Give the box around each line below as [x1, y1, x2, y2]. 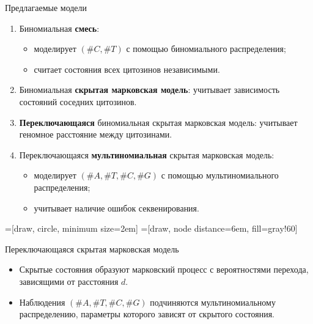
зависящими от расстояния [19, 274, 119, 287]
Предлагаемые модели [5, 1, 87, 13]
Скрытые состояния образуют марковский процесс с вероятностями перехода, [19, 263, 309, 276]
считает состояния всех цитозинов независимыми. [34, 62, 220, 75]
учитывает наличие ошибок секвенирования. [34, 201, 199, 214]
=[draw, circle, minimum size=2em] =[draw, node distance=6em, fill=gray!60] [5, 222, 298, 235]
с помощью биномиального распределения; [126, 42, 286, 55]
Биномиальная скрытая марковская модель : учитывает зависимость [19, 83, 280, 96]
